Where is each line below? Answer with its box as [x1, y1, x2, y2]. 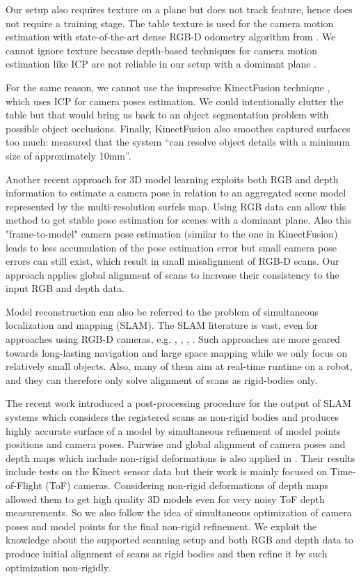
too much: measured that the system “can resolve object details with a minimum [6, 134, 351, 149]
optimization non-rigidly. [6, 559, 111, 574]
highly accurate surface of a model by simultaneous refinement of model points [6, 423, 341, 438]
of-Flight [6, 478, 42, 492]
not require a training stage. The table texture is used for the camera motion [6, 15, 334, 30]
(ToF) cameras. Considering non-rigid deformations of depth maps [45, 478, 329, 492]
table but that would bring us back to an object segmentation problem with [6, 107, 329, 122]
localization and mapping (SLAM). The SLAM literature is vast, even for [6, 318, 319, 332]
